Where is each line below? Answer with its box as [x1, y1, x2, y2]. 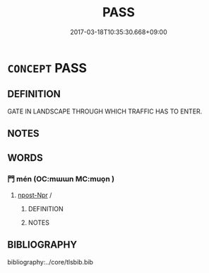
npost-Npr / [17, 191, 52, 199]
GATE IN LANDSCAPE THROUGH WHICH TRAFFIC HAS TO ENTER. [7, 107, 203, 116]
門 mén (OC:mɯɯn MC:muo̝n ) [7, 174, 115, 184]
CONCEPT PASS [7, 60, 87, 76]
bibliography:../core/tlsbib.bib [7, 257, 94, 266]
